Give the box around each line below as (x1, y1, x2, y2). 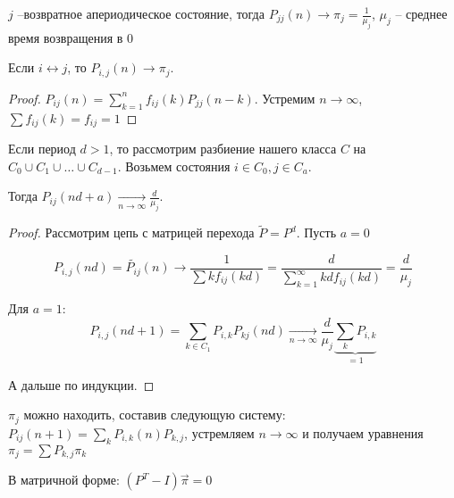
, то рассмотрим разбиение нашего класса (109, 139, 337, 158)
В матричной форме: (8, 470, 120, 489)
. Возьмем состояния (117, 156, 231, 175)
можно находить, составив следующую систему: (23, 405, 286, 424)
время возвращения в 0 (8, 28, 134, 46)
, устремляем (184, 423, 255, 442)
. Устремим (254, 88, 315, 107)
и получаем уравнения (302, 423, 424, 442)
